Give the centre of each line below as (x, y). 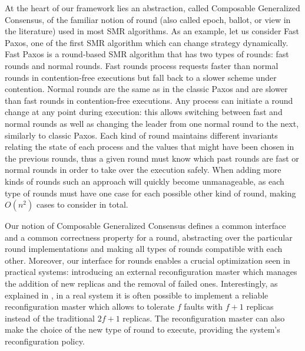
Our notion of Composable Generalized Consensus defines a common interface (145, 226)
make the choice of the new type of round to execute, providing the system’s (142, 329)
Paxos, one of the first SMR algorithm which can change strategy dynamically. (147, 42)
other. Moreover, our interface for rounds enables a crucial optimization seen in (147, 260)
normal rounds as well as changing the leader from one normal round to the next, (152, 123)
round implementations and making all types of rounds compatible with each (144, 249)
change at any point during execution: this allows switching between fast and (144, 112)
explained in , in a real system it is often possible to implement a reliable (137, 295)
